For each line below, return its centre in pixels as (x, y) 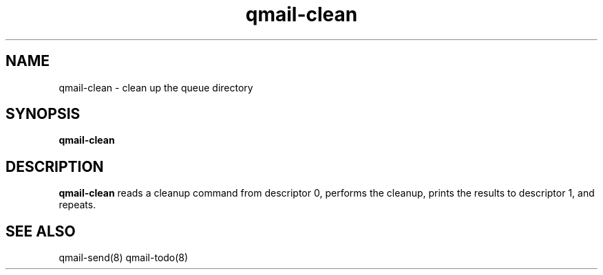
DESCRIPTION (55, 166)
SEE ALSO (41, 231)
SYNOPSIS (43, 114)
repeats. (77, 205)
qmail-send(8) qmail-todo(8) (124, 258)
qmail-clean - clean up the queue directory (156, 87)
